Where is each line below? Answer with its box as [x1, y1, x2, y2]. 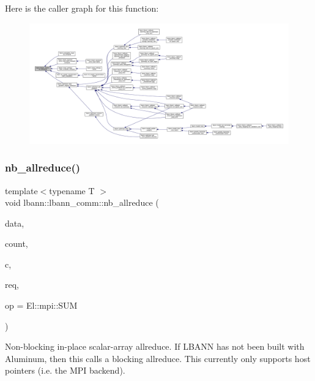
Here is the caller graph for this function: [5, 2, 159, 14]
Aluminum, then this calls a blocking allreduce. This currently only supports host [5, 352, 311, 364]
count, [5, 237, 28, 250]
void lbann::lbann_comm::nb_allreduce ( [5, 196, 159, 209]
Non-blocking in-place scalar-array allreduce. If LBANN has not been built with [5, 340, 305, 353]
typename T [49, 184, 95, 197]
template [5, 184, 38, 197]
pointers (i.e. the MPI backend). [5, 364, 125, 377]
